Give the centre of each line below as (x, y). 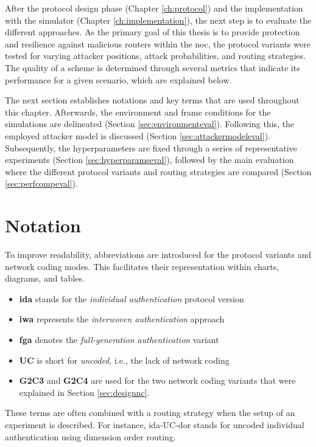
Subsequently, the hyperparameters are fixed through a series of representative (151, 147)
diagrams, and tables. (45, 278)
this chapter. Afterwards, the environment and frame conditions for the (138, 112)
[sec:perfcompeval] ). (41, 183)
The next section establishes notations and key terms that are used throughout (152, 100)
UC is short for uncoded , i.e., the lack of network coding (124, 360)
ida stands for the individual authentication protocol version (132, 298)
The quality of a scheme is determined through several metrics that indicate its (153, 67)
